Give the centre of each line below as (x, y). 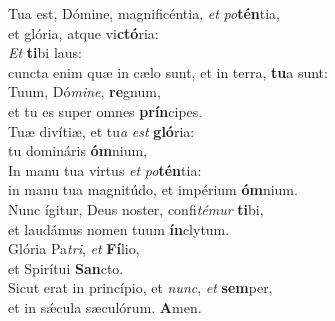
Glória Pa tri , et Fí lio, (74, 248)
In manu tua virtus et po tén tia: (105, 169)
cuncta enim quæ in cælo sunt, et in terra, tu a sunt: (168, 71)
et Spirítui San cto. (66, 267)
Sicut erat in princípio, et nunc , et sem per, (140, 287)
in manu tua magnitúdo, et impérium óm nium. (153, 189)
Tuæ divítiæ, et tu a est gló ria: (101, 130)
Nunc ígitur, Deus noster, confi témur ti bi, (136, 208)
